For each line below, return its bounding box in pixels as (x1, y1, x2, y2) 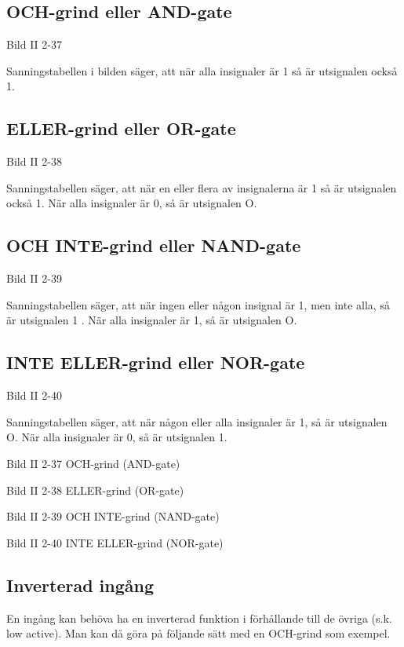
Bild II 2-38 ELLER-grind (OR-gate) (6, 481, 184, 498)
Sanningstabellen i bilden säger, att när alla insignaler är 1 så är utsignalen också (6, 62, 398, 79)
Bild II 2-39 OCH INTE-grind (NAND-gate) (6, 508, 220, 525)
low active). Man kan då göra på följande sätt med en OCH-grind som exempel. (6, 625, 391, 642)
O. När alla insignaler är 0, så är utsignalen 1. (6, 429, 227, 445)
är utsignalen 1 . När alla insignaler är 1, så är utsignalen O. (6, 312, 297, 328)
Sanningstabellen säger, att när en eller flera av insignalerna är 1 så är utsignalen (6, 179, 397, 196)
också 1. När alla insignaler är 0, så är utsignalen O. (6, 195, 257, 211)
